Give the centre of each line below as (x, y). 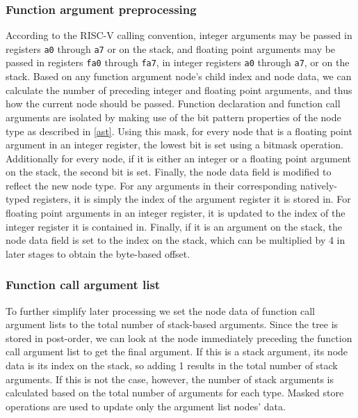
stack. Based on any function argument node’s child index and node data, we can (179, 76)
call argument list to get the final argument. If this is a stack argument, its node (177, 351)
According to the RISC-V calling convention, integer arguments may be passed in (179, 35)
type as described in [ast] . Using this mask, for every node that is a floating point (179, 131)
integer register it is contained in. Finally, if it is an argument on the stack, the (174, 226)
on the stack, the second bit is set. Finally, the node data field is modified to (169, 172)
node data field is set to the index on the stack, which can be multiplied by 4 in (176, 240)
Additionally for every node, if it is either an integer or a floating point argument (178, 158)
